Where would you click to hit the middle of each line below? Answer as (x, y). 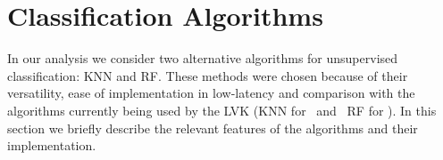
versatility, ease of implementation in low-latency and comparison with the (211, 93)
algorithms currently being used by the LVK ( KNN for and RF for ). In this (222, 110)
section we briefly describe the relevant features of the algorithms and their (213, 128)
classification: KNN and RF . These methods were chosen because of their (208, 75)
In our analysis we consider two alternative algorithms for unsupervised (203, 58)
